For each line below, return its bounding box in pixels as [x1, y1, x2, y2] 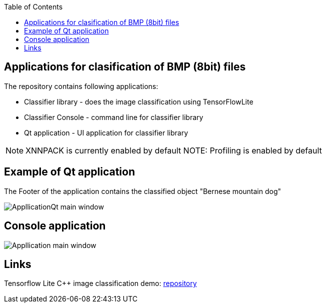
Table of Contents [4, 2, 63, 11]
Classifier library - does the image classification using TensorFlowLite [24, 97, 253, 106]
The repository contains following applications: [4, 81, 158, 90]
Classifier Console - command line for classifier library [24, 112, 203, 121]
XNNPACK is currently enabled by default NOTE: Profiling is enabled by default [25, 145, 322, 155]
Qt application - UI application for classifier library [24, 128, 188, 137]
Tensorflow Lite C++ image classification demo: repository [4, 279, 197, 288]
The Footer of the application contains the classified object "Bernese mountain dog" [4, 186, 281, 195]
